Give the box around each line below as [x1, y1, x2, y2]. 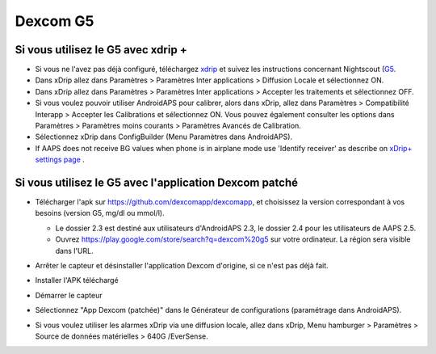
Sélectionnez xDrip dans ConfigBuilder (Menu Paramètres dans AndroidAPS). [35, 132, 293, 141]
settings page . [35, 154, 85, 165]
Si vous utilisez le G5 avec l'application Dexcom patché [15, 176, 299, 189]
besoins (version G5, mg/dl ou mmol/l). [35, 209, 165, 218]
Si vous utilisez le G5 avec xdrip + [15, 43, 187, 57]
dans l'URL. [55, 246, 94, 255]
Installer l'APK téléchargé [35, 276, 119, 285]
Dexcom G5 [15, 12, 94, 30]
